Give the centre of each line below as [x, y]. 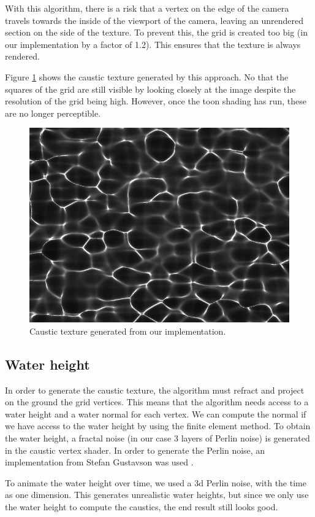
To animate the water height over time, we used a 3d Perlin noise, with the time [156, 482]
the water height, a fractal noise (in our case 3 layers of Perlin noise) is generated [157, 438]
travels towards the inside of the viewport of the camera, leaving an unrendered [154, 20]
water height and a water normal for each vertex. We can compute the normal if [156, 414]
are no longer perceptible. [53, 113]
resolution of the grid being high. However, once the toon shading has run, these [156, 101]
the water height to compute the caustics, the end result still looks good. [142, 507]
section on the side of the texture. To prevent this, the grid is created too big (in [156, 32]
